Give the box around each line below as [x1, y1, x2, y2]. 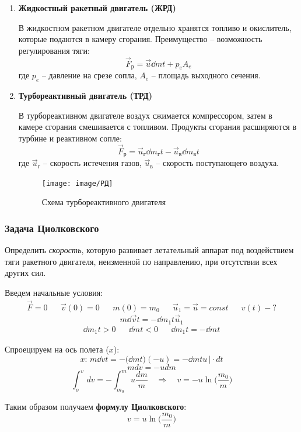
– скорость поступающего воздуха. [156, 157, 279, 169]
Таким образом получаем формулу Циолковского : [5, 400, 187, 413]
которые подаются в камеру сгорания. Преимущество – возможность [18, 33, 262, 45]
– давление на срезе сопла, [41, 69, 137, 81]
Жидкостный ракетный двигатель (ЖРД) [18, 2, 176, 13]
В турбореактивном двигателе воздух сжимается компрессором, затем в [18, 109, 272, 121]
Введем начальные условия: [5, 286, 103, 299]
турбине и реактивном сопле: [18, 132, 122, 144]
